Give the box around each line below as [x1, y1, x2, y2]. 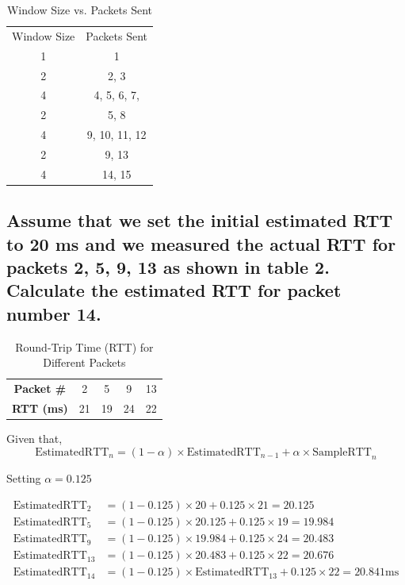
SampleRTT [312, 446, 372, 458]
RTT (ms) [12, 399, 68, 416]
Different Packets [43, 354, 126, 371]
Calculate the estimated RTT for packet [6, 278, 342, 302]
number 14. [6, 301, 101, 325]
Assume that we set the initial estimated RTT [6, 208, 393, 233]
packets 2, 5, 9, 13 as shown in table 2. [6, 255, 330, 279]
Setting [6, 470, 41, 487]
